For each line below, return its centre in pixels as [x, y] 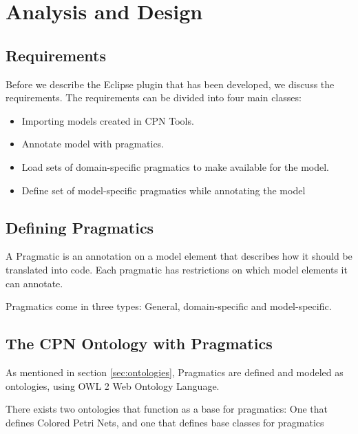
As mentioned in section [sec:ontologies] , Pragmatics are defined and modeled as [175, 372]
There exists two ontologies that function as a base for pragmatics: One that [167, 409]
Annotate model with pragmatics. [93, 144]
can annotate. [34, 283]
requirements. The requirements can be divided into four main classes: [154, 97]
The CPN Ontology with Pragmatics [139, 343]
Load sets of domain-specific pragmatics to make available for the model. [176, 166]
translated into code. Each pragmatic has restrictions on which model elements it [177, 269]
